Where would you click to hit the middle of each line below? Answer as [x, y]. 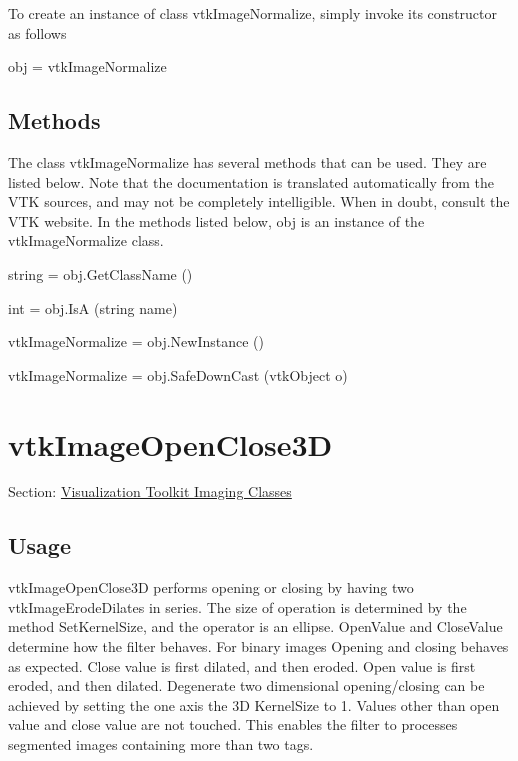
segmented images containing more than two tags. [161, 744]
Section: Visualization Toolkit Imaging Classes [150, 491]
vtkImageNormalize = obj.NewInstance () [136, 341]
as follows [37, 32]
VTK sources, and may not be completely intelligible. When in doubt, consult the [259, 201]
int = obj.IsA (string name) [93, 307]
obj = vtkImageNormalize [87, 66]
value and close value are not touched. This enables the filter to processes [233, 724]
